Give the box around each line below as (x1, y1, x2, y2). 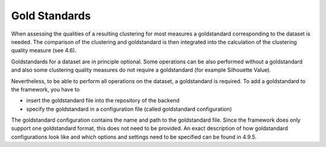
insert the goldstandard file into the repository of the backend (26, 97, 180, 104)
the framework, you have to (11, 86, 80, 93)
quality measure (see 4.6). (11, 47, 77, 54)
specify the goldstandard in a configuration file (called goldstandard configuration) (26, 105, 232, 113)
